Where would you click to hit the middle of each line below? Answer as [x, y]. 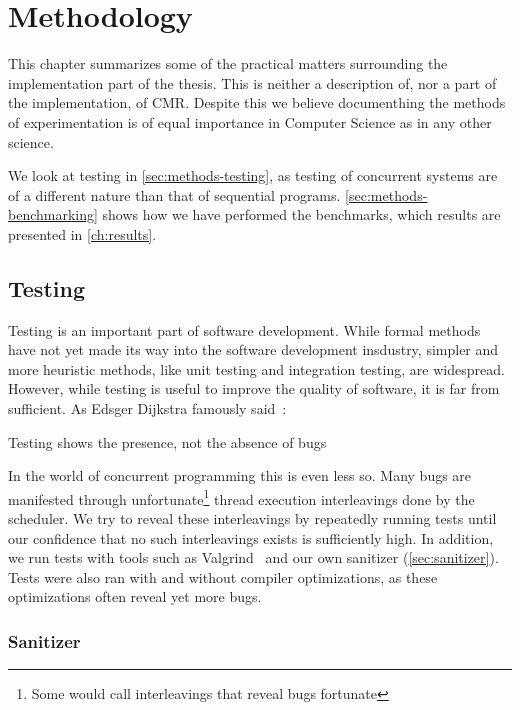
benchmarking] [53, 214]
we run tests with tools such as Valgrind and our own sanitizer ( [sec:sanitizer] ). [253, 557]
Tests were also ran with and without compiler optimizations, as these [223, 576]
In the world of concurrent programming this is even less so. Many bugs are [240, 475]
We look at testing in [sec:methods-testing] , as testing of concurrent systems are [253, 175]
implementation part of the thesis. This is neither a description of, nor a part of [252, 82]
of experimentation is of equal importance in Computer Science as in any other [250, 121]
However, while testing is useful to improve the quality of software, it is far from [254, 388]
